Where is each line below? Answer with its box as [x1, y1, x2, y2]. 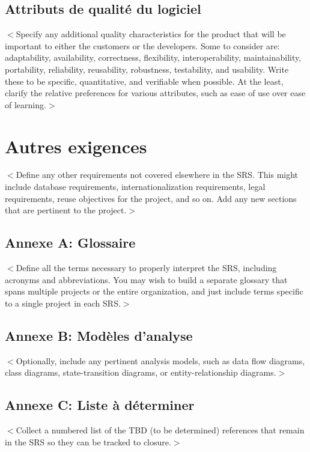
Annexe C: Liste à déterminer [5, 395, 195, 414]
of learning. [5, 98, 46, 111]
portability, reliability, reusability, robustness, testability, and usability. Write [5, 63, 289, 75]
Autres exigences [5, 133, 147, 158]
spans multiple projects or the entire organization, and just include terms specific [5, 285, 303, 298]
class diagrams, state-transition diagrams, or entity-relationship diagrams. [5, 366, 276, 379]
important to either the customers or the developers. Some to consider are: [5, 39, 280, 52]
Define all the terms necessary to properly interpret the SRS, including [16, 261, 277, 274]
